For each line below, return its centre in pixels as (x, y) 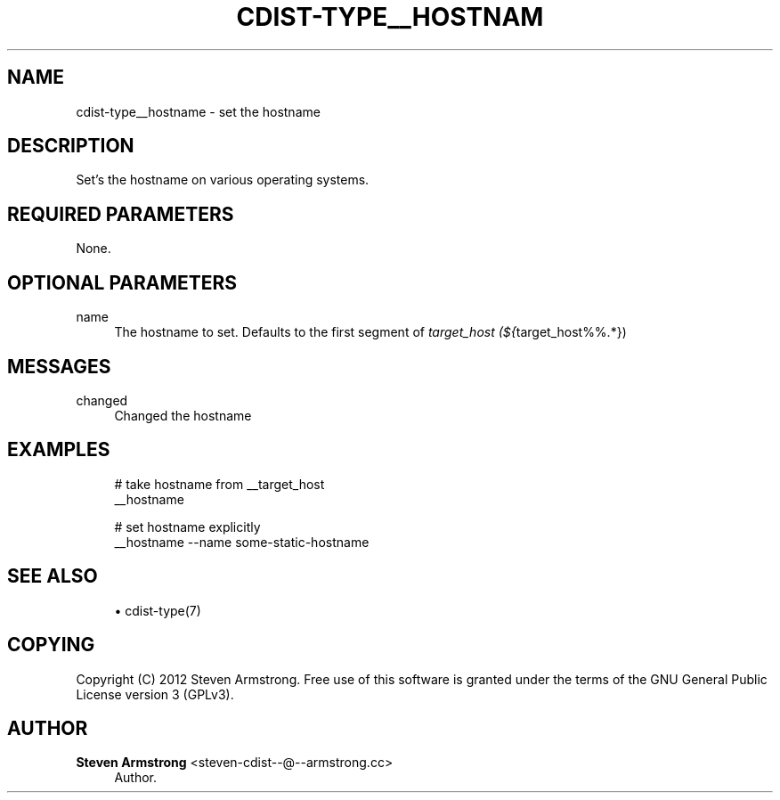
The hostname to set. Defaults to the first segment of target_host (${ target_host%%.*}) (370, 332)
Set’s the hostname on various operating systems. (223, 180)
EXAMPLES (59, 450)
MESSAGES (59, 366)
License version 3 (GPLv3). (155, 694)
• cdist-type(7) (158, 610)
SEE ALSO (53, 576)
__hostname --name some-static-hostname (242, 542)
